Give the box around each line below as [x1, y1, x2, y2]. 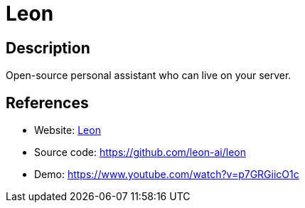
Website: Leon [34, 124, 101, 137]
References [6, 93, 89, 112]
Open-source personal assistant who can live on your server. [6, 69, 291, 82]
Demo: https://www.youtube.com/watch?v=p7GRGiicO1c [34, 168, 299, 181]
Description [6, 38, 90, 57]
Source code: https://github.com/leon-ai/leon [34, 146, 247, 159]
